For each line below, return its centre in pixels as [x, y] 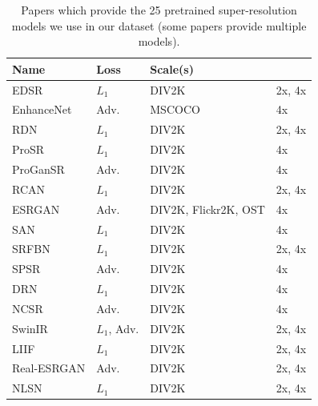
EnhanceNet [42, 109]
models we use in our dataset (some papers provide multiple [159, 25]
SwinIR [30, 328]
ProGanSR [38, 169]
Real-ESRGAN [49, 368]
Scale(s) [172, 68]
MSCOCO [175, 109]
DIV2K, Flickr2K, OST [207, 209]
